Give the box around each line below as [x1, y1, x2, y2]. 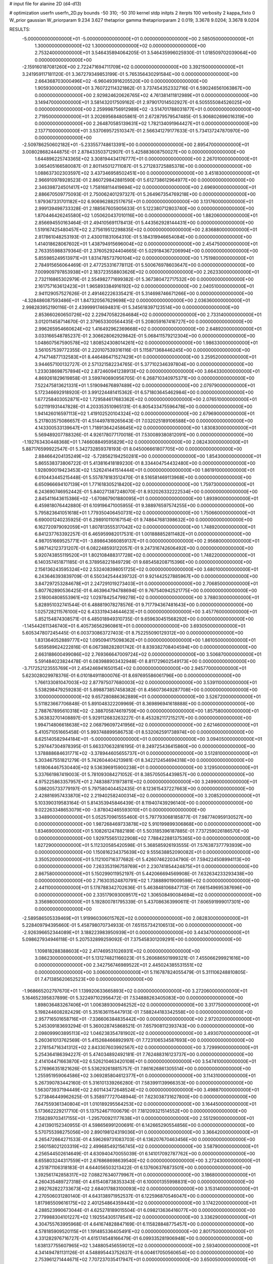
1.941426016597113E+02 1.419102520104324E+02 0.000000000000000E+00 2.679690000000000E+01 [34, 411, 255, 417]
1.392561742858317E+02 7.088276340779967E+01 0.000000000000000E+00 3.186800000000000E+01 [34, 1171, 256, 1178]
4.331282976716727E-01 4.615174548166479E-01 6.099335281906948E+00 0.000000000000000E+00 [34, 1235, 253, 1241]
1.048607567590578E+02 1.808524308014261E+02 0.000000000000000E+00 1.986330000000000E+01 [34, 340, 258, 346]
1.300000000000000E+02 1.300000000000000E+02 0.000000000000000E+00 [34, 42, 206, 49]
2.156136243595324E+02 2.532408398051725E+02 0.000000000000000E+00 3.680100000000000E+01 [34, 566, 259, 572]
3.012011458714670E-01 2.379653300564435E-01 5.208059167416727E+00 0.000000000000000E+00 [34, 319, 253, 325]
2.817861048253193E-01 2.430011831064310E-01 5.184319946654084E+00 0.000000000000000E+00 [34, 234, 252, 240]
